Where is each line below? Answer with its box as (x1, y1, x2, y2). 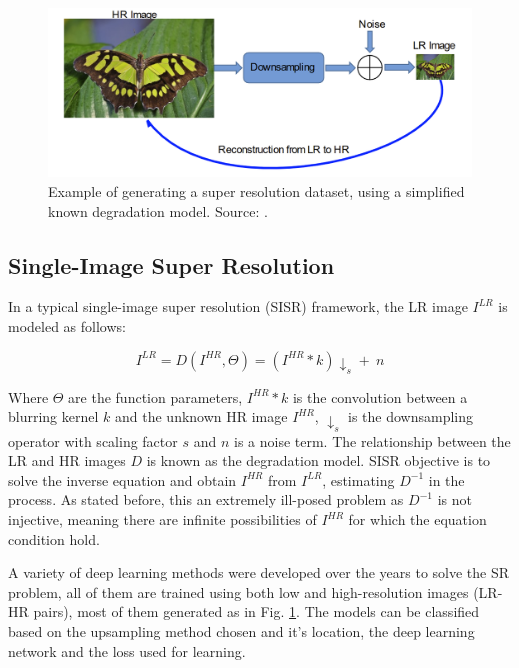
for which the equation (348, 509, 487, 530)
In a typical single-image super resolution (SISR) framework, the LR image (8, 296, 468, 317)
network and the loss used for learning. (8, 640, 246, 661)
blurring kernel (8, 406, 99, 427)
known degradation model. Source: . (48, 200, 268, 221)
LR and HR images (8, 450, 126, 471)
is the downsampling (348, 406, 474, 427)
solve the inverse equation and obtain (8, 469, 237, 490)
